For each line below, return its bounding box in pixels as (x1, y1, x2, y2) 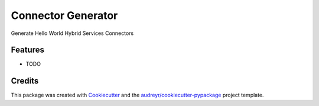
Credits (11, 76, 39, 86)
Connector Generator (11, 9, 118, 22)
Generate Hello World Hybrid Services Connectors (11, 30, 134, 37)
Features (11, 45, 44, 55)
